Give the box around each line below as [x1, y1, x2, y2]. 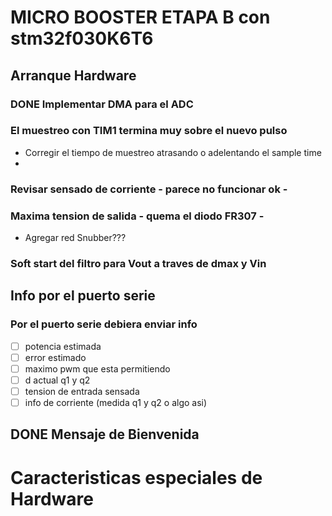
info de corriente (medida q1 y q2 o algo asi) [24, 396, 208, 408]
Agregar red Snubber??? [24, 232, 127, 244]
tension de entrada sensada [24, 385, 140, 397]
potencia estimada [24, 340, 102, 352]
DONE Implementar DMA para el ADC [10, 97, 194, 111]
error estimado [24, 351, 87, 363]
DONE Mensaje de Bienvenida [10, 426, 200, 443]
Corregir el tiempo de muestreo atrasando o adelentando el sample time [24, 146, 322, 158]
